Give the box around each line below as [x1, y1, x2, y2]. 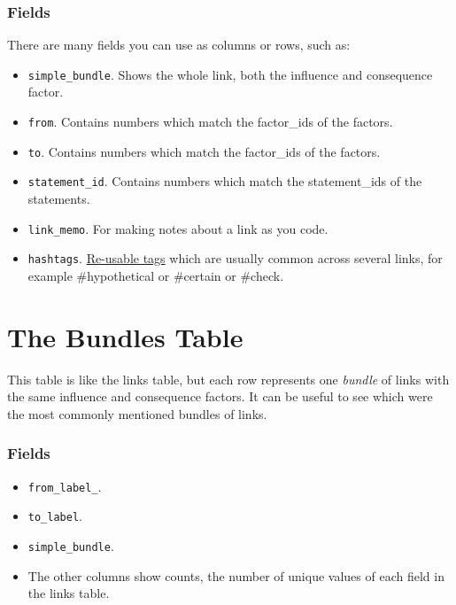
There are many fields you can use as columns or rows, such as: [7, 35, 351, 54]
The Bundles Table [7, 318, 243, 354]
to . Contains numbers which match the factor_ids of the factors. [27, 142, 381, 160]
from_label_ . [27, 477, 102, 495]
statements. [27, 190, 90, 208]
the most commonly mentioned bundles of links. [7, 404, 267, 423]
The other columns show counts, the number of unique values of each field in [27, 566, 444, 585]
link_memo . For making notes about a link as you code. [27, 219, 328, 237]
